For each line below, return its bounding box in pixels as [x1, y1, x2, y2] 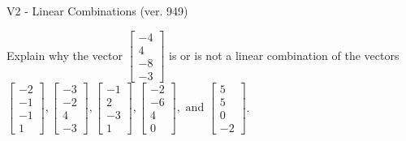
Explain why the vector [6, 46, 123, 63]
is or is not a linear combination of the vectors [169, 46, 400, 63]
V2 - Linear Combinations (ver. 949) [6, 2, 188, 19]
